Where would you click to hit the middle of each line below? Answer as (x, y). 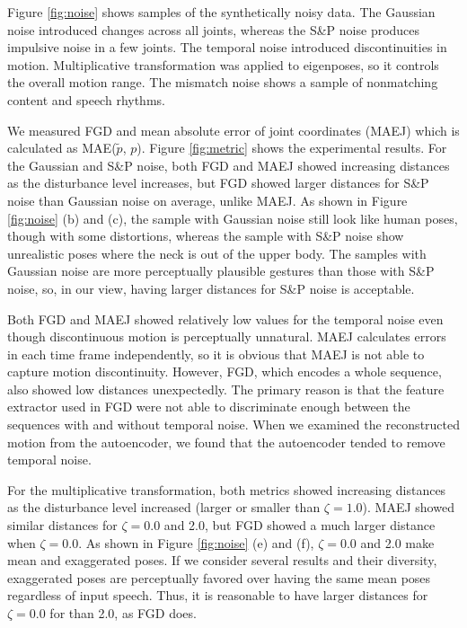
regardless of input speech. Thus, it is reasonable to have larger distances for (218, 595)
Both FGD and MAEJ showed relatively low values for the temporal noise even (225, 318)
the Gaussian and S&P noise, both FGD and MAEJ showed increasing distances (229, 165)
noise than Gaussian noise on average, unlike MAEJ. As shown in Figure (207, 200)
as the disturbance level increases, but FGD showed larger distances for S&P (218, 183)
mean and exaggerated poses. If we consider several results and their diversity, (222, 560)
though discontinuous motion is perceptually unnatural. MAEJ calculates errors (227, 336)
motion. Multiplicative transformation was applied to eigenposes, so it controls (223, 64)
